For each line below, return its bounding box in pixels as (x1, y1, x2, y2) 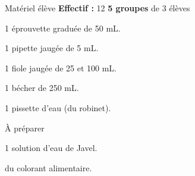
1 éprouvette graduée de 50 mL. (5, 21, 121, 34)
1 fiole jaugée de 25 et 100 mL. (5, 61, 117, 74)
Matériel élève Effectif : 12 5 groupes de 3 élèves (5, 2, 190, 14)
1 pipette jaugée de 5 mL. (5, 42, 99, 54)
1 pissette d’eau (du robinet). (5, 101, 111, 114)
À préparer (5, 121, 45, 134)
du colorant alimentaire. (5, 161, 92, 174)
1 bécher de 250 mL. (5, 81, 79, 94)
